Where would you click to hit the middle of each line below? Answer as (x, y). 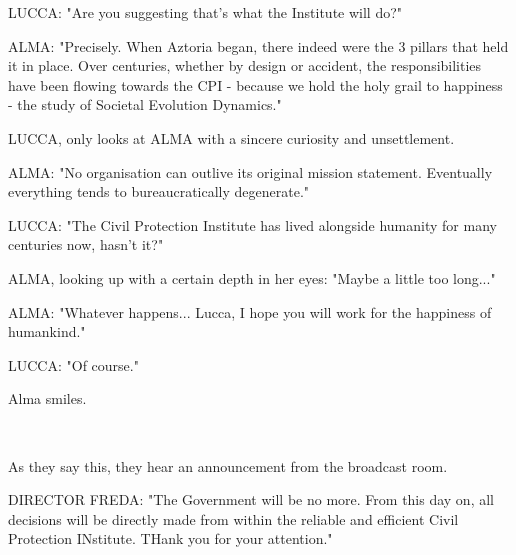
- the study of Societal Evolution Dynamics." (145, 104)
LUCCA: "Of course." (73, 364)
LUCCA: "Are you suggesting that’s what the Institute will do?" (205, 12)
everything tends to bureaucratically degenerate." (159, 191)
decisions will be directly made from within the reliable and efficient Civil (233, 518)
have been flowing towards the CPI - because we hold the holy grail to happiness (255, 84)
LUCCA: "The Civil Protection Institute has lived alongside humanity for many (252, 224)
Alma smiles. (47, 398)
